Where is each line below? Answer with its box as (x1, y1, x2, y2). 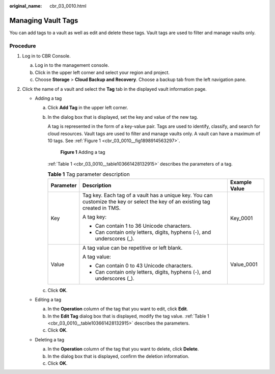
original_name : (9, 3, 42, 9)
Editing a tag (35, 296, 62, 303)
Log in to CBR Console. (22, 53, 71, 59)
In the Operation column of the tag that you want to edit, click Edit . (47, 306, 188, 312)
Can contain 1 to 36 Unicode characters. (95, 222, 192, 229)
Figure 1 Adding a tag (60, 149, 105, 155)
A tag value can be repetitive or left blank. (82, 244, 183, 251)
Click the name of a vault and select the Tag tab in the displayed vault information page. (22, 86, 207, 92)
